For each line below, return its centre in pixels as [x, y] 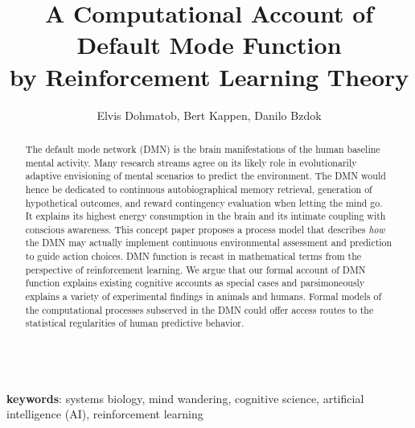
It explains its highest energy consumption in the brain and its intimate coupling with [205, 216]
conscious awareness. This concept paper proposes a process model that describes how [205, 229]
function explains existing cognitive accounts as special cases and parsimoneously [195, 283]
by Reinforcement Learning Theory [209, 76]
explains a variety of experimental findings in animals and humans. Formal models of [203, 296]
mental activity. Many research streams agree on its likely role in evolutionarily [191, 162]
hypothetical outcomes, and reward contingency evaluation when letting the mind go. [204, 202]
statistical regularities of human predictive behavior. [135, 323]
